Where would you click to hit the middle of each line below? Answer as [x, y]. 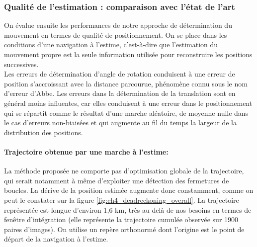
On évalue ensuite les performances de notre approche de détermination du [118, 25]
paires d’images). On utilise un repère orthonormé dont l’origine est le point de [124, 229]
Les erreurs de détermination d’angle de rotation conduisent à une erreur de [120, 74]
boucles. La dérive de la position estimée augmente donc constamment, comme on [129, 190]
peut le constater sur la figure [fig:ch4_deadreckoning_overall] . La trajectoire [122, 200]
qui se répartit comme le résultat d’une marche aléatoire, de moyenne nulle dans [126, 113]
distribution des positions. [43, 132]
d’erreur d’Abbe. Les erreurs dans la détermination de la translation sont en [120, 93]
